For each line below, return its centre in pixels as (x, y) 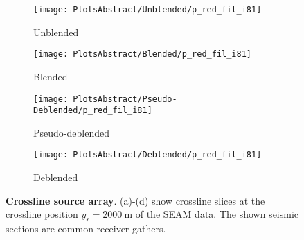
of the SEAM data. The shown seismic (217, 214)
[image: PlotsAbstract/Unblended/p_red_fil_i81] (147, 10)
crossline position (42, 214)
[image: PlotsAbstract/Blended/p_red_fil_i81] (142, 54)
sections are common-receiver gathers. (86, 229)
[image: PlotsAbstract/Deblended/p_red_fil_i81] (147, 155)
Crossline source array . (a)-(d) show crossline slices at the (135, 200)
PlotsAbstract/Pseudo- (125, 99)
